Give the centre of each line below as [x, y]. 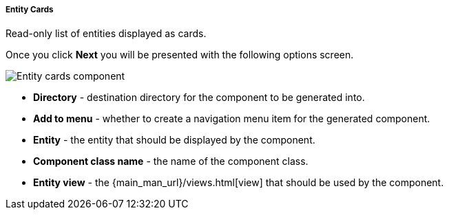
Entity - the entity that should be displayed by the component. [174, 140]
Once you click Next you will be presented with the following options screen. [180, 55]
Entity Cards [30, 10]
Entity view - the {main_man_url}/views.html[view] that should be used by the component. [239, 183]
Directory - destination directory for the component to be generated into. [199, 98]
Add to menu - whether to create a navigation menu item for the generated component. [232, 119]
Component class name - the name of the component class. [171, 161]
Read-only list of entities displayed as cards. [106, 34]
